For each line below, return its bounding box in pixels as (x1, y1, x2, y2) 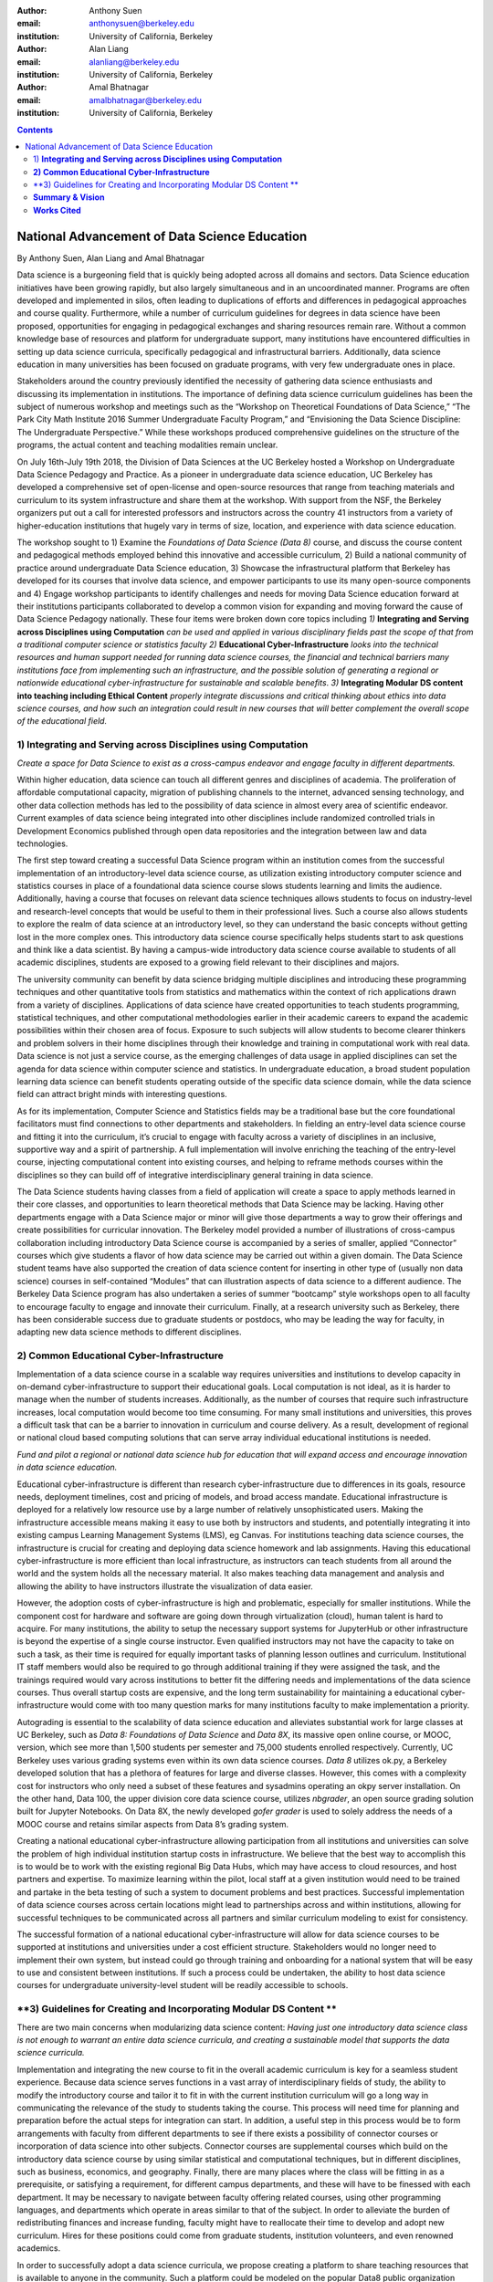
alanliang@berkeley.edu (89, 56, 180, 68)
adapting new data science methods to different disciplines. (16, 1326, 242, 1337)
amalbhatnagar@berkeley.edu (89, 94, 203, 105)
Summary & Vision (33, 192, 105, 203)
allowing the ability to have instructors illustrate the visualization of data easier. (16, 1580, 314, 1592)
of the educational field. (16, 716, 108, 727)
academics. (16, 2243, 61, 2254)
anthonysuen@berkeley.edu (89, 18, 195, 29)
